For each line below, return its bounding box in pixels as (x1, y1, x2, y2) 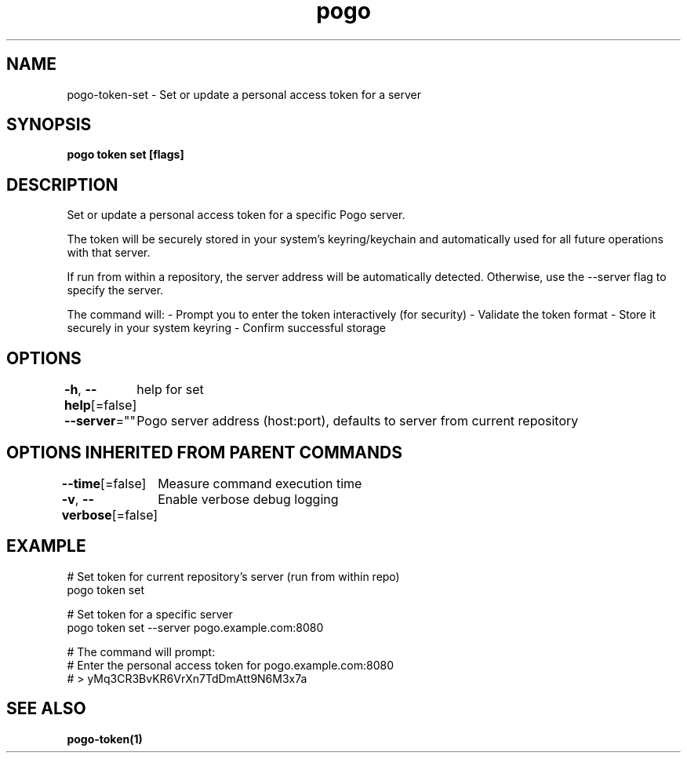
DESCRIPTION (6, 174, 118, 195)
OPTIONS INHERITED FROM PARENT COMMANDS (6, 442, 402, 462)
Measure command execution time (158, 475, 362, 491)
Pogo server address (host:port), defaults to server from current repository (136, 413, 579, 429)
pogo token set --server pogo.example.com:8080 (67, 620, 324, 634)
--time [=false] (61, 475, 147, 491)
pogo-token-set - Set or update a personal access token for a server (67, 87, 421, 101)
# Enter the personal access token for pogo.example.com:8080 (67, 658, 394, 672)
